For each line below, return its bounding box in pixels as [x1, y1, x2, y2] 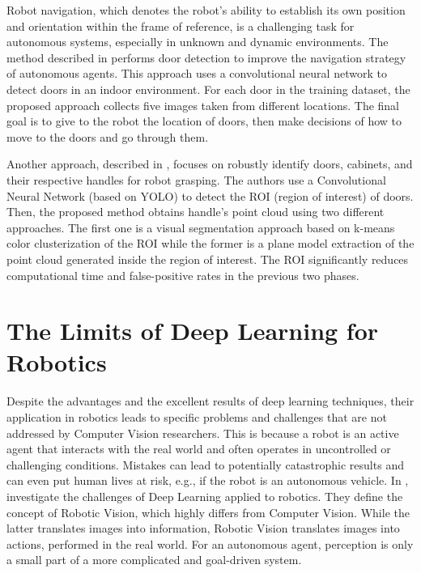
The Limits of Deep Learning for [6, 314, 379, 347]
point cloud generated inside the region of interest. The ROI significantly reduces [6, 250, 409, 267]
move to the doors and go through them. [6, 128, 209, 145]
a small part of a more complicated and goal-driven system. [6, 551, 302, 568]
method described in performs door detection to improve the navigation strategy [6, 49, 406, 66]
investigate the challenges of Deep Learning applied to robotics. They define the [6, 487, 403, 504]
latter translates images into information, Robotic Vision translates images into [6, 520, 400, 537]
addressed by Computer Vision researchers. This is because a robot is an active [6, 424, 399, 441]
